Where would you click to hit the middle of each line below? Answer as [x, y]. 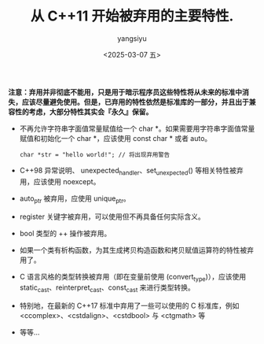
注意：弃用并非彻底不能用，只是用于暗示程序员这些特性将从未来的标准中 [125, 92]
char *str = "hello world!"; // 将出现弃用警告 [95, 154]
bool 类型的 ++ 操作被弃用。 [65, 233]
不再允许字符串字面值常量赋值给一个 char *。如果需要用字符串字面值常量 [137, 128]
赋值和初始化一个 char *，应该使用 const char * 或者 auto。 [115, 138]
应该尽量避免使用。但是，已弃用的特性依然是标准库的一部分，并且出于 [135, 102]
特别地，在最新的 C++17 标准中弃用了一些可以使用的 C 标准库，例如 [129, 306]
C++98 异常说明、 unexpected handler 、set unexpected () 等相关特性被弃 [131, 171]
